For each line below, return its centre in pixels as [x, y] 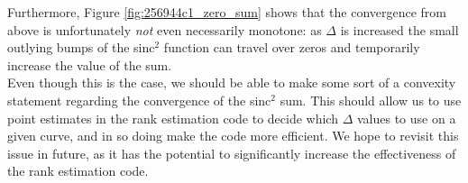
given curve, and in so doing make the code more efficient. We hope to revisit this [233, 136]
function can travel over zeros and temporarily [292, 47]
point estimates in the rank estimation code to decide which [173, 118]
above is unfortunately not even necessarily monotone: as [165, 29]
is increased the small [399, 29]
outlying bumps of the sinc [81, 47]
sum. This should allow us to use [371, 100]
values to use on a [406, 118]
